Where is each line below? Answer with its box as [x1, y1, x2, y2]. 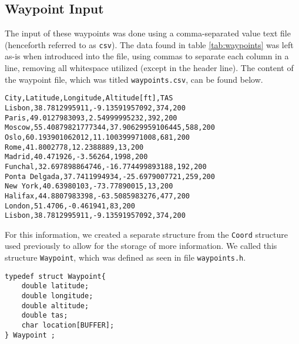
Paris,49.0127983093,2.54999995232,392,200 [5, 113, 177, 122]
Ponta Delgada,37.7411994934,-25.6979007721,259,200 [5, 172, 215, 181]
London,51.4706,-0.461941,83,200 [5, 201, 135, 210]
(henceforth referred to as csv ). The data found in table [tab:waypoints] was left [5, 38, 294, 50]
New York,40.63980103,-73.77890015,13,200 [5, 182, 173, 191]
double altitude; [21, 301, 89, 310]
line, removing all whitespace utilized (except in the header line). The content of [5, 62, 294, 74]
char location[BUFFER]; [21, 321, 115, 330]
